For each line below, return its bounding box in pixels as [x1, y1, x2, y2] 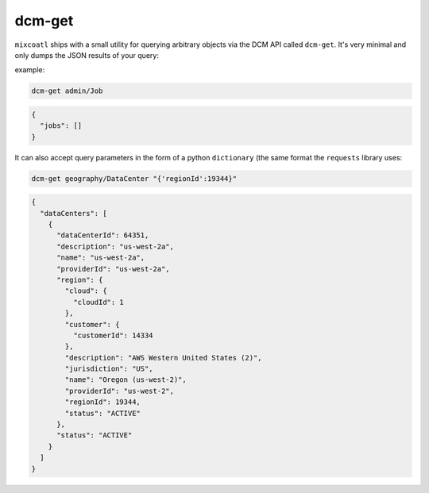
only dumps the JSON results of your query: [14, 50, 159, 60]
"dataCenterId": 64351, [56, 231, 149, 240]
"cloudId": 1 [72, 298, 125, 306]
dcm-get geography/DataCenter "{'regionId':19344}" [31, 174, 238, 183]
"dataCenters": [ [40, 209, 107, 218]
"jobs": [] [40, 121, 83, 130]
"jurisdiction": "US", [64, 364, 154, 373]
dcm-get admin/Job [31, 87, 103, 95]
